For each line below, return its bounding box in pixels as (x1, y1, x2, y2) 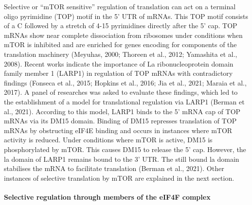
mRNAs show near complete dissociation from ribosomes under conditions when (4, 30, 243, 40)
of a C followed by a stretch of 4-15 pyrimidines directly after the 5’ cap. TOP (4, 20, 237, 31)
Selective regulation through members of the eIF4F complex (4, 191, 211, 202)
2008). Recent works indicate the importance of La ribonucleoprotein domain (4, 58, 234, 68)
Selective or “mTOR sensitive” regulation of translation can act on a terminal (4, 1, 236, 11)
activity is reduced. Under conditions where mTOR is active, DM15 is (4, 135, 213, 145)
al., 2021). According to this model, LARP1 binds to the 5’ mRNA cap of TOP (4, 106, 241, 116)
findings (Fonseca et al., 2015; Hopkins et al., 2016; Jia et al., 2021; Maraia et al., (4, 77, 247, 87)
